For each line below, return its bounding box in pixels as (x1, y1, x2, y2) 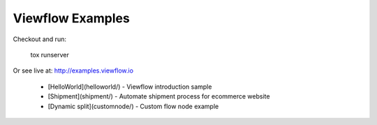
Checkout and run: (13, 35, 66, 43)
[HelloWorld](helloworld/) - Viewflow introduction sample (47, 82, 212, 91)
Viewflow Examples (13, 10, 131, 26)
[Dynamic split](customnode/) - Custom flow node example (47, 102, 219, 110)
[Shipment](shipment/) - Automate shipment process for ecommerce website (47, 92, 270, 101)
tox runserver (30, 50, 69, 59)
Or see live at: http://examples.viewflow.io (13, 66, 134, 75)
